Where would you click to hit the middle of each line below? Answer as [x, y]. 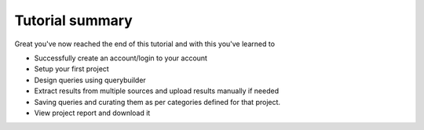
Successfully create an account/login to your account [121, 58]
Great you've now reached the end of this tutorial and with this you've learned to [144, 44]
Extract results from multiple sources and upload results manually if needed [156, 91]
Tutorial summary [73, 20]
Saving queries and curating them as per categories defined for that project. [157, 102]
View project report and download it [92, 113]
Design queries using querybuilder [90, 80]
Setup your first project [71, 69]
